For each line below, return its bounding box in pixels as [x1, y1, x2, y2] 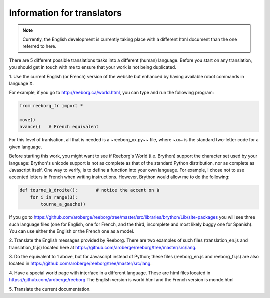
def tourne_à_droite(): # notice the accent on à [19, 187, 160, 193]
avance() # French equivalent [19, 124, 99, 130]
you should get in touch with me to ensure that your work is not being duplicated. [9, 64, 177, 70]
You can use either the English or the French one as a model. [9, 228, 135, 234]
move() [19, 117, 36, 123]
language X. [9, 80, 34, 86]
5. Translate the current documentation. [9, 286, 91, 292]
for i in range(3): [30, 194, 78, 200]
